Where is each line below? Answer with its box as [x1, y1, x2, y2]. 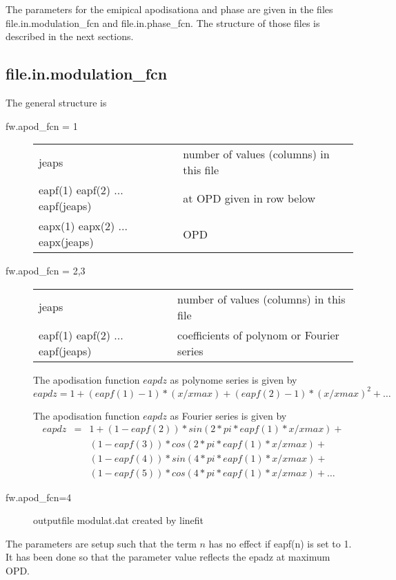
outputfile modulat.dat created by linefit [33, 513, 204, 527]
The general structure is [6, 95, 107, 109]
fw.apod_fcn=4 [6, 489, 72, 504]
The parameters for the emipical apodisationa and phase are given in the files [6, 2, 333, 16]
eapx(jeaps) [39, 234, 94, 250]
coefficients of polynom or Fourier [177, 326, 339, 343]
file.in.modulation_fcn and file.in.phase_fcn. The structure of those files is [6, 15, 320, 30]
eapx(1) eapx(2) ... [39, 218, 128, 234]
